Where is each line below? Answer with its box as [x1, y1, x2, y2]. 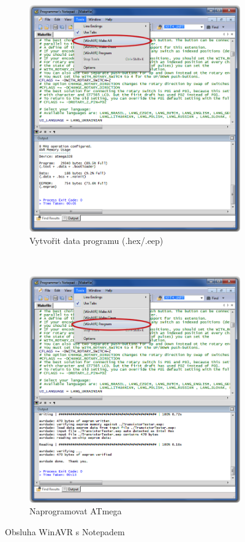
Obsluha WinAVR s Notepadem [5, 525, 125, 538]
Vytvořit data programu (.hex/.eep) [29, 234, 164, 246]
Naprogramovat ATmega [29, 505, 122, 517]
